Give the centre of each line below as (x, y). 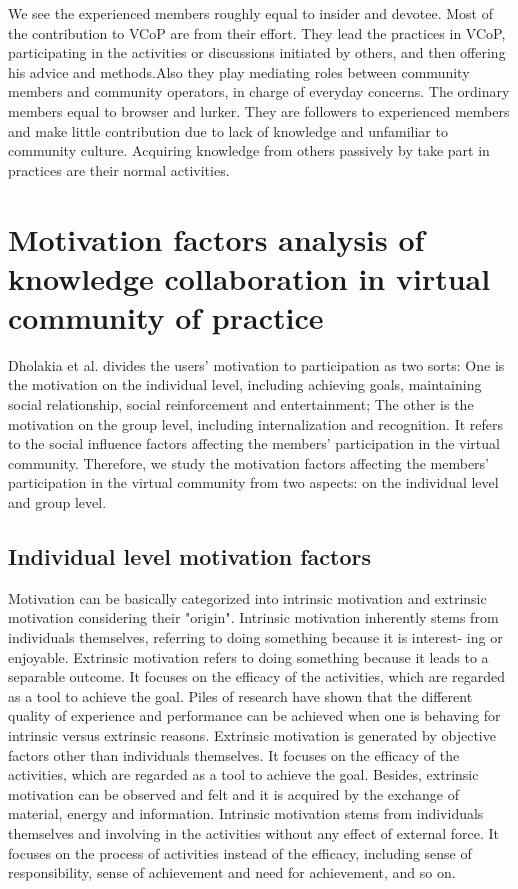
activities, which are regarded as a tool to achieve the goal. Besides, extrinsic (243, 774)
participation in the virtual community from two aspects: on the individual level (253, 482)
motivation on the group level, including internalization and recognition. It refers (255, 423)
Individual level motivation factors (189, 555)
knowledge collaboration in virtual (249, 277)
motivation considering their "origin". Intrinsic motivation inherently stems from (253, 617)
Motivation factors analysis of (216, 238)
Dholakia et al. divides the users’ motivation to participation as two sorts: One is (256, 364)
